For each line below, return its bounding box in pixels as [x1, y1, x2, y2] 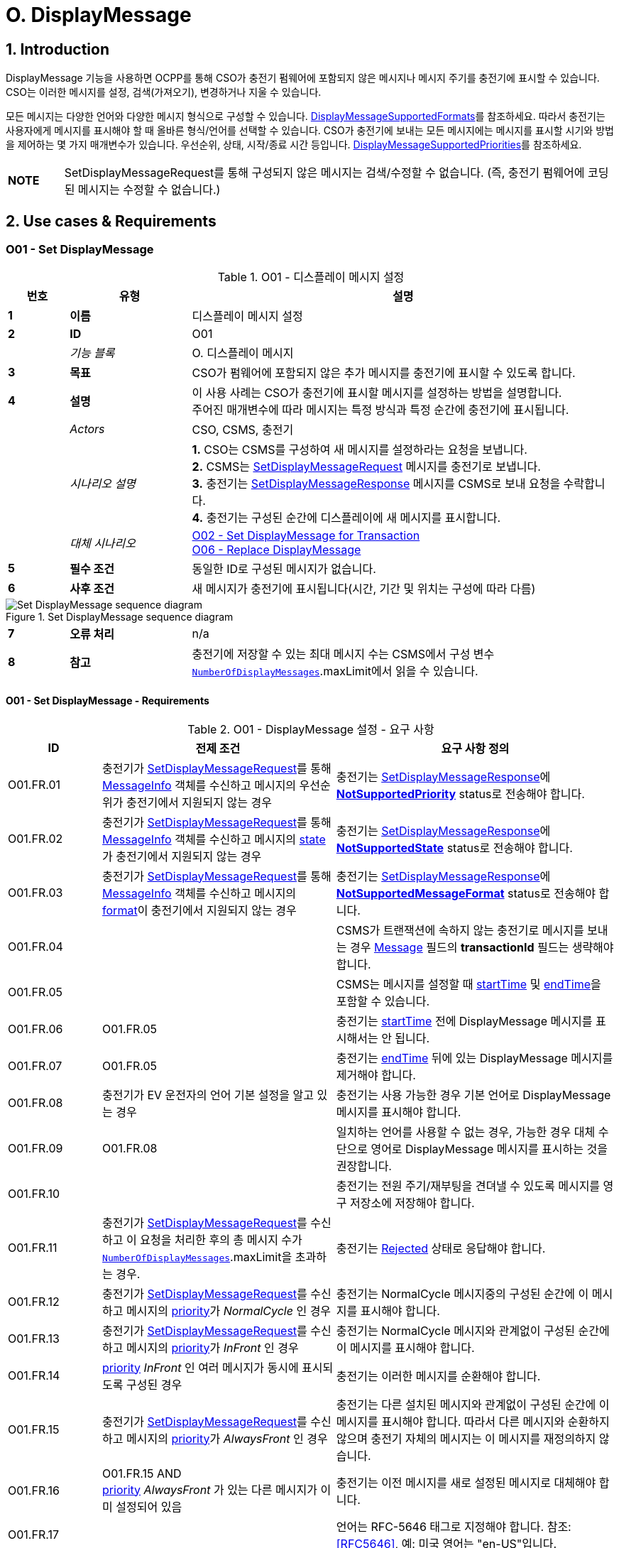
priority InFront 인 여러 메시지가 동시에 [102, 1360, 299, 1375]
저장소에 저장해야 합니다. [349, 1195, 475, 1210]
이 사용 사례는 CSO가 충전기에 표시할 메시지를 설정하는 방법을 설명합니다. [192, 386, 562, 400]
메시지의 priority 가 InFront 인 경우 [126, 1340, 299, 1355]
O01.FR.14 [8, 1368, 60, 1383]
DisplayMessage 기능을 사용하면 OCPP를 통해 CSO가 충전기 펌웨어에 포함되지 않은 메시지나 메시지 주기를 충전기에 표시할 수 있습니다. [6, 72, 600, 85]
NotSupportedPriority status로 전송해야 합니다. [336, 786, 585, 801]
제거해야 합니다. [336, 1067, 416, 1082]
